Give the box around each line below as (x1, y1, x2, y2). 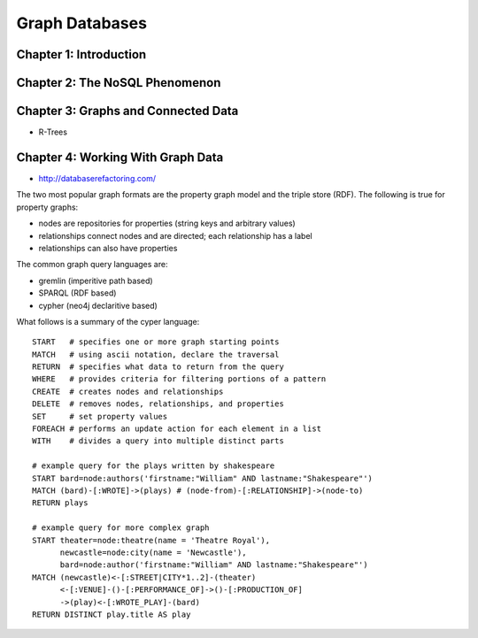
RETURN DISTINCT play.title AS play (32, 609, 191, 619)
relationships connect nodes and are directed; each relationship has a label (38, 230, 313, 241)
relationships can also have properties (38, 242, 178, 253)
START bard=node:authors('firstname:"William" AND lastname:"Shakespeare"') (32, 473, 374, 483)
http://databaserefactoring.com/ (38, 173, 157, 183)
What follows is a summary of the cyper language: (16, 316, 200, 327)
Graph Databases (16, 13, 148, 33)
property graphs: (16, 202, 79, 212)
